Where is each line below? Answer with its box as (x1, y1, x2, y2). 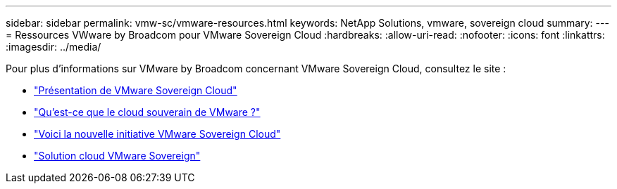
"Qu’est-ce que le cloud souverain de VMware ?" (34, 106, 261, 118)
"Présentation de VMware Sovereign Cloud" (34, 84, 237, 96)
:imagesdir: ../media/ (6, 41, 101, 53)
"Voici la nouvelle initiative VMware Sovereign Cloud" (34, 128, 281, 140)
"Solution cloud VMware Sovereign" (34, 150, 201, 162)
